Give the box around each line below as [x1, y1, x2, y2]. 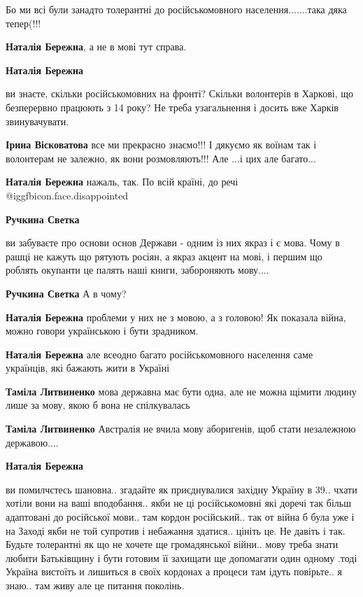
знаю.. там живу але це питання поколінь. [6, 578, 185, 592]
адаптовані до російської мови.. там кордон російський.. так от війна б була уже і [6, 510, 355, 524]
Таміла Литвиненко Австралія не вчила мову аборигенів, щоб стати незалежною [6, 421, 356, 436]
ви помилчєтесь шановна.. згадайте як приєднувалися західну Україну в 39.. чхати [6, 482, 357, 496]
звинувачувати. [6, 113, 69, 128]
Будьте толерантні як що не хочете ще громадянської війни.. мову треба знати [6, 537, 339, 552]
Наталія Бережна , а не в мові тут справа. [6, 39, 187, 54]
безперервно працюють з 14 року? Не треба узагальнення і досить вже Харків [6, 99, 339, 114]
